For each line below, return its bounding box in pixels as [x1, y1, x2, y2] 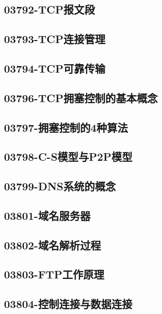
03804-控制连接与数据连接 [4, 296, 133, 311]
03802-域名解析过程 [4, 237, 101, 252]
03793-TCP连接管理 [4, 31, 106, 47]
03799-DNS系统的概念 [4, 178, 116, 194]
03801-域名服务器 [4, 207, 91, 223]
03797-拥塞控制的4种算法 [4, 119, 128, 135]
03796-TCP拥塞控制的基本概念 [4, 90, 158, 105]
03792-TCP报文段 [4, 2, 95, 17]
